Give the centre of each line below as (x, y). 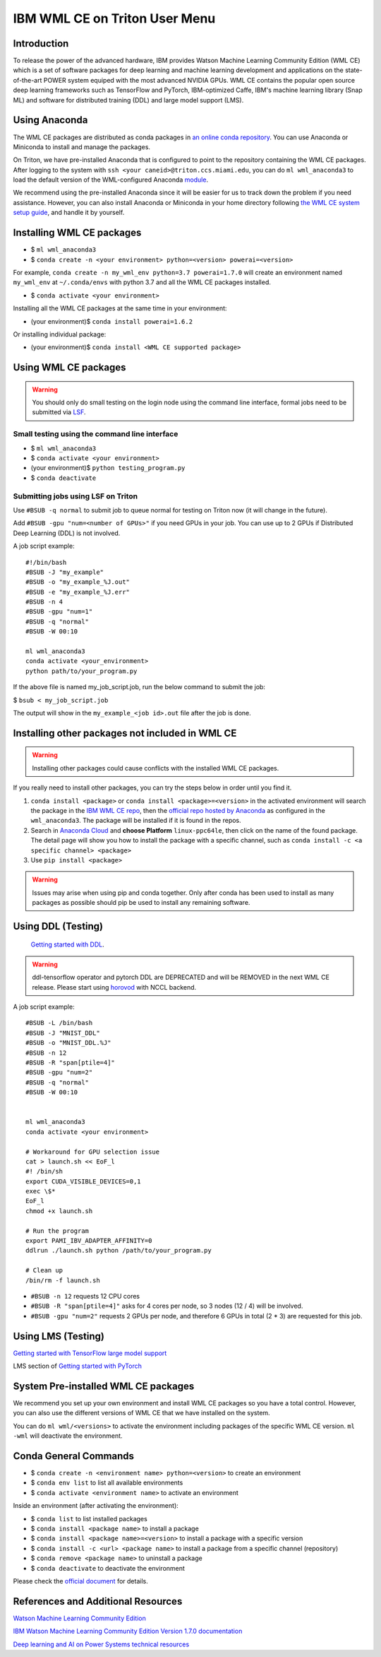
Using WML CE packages (69, 368)
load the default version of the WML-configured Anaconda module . (110, 180)
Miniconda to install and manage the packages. (82, 147)
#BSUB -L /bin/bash (59, 1023)
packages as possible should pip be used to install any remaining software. (141, 903)
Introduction (41, 43)
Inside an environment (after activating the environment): (96, 1506)
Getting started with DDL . (68, 944)
